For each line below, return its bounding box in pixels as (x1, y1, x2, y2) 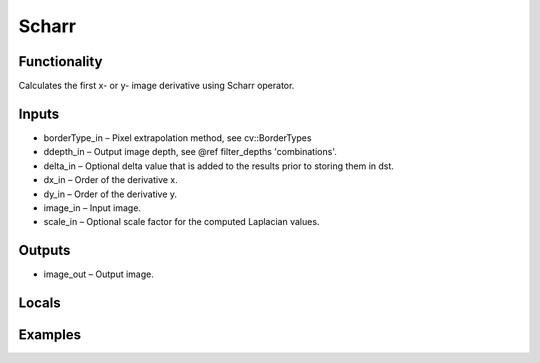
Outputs (18, 242, 71, 259)
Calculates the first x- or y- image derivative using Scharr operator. (18, 80, 295, 92)
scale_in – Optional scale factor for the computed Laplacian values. (43, 216, 320, 228)
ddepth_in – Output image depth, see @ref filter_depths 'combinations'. (43, 146, 337, 158)
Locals (18, 295, 61, 312)
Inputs (18, 105, 60, 122)
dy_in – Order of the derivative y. (43, 188, 178, 200)
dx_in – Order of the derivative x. (43, 174, 179, 186)
